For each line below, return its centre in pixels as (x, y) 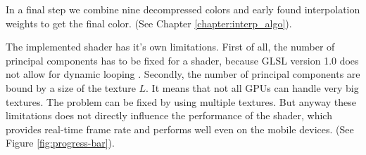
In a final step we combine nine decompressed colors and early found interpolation (183, 9)
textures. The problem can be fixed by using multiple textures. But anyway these (181, 101)
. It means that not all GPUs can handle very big (252, 87)
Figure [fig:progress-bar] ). (60, 143)
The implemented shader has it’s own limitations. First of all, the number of (170, 47)
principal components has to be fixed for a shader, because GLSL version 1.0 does (182, 60)
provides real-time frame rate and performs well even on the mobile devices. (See (180, 129)
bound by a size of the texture (71, 87)
